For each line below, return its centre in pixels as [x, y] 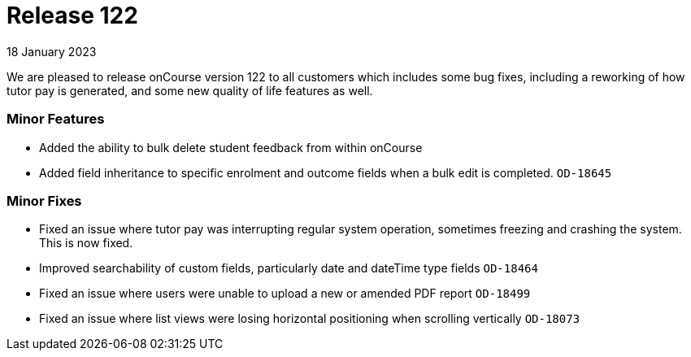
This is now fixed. [86, 243]
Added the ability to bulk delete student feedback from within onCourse [231, 147]
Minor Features [56, 119]
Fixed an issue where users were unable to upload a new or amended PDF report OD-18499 [285, 294]
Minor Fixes [44, 200]
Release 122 [72, 15]
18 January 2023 [52, 51]
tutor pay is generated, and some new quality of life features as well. [190, 90]
